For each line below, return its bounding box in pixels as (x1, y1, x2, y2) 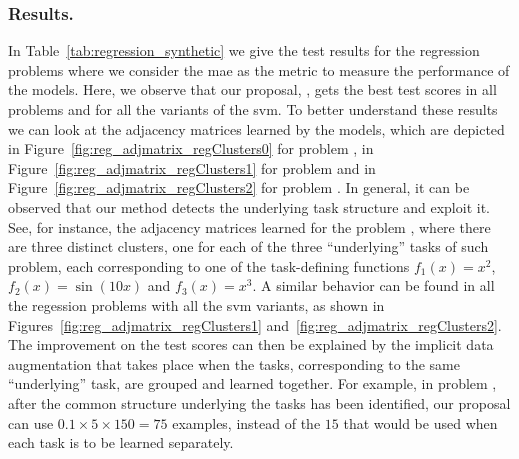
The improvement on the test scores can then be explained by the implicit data (8, 334, 494, 355)
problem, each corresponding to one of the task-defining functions (8, 255, 410, 276)
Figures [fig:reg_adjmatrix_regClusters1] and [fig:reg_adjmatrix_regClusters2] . (8, 314, 502, 335)
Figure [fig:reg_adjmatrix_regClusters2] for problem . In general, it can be (8, 177, 470, 198)
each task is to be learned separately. (8, 432, 234, 453)
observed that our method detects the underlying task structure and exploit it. (8, 196, 490, 217)
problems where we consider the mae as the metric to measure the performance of (8, 59, 510, 80)
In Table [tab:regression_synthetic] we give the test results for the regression (8, 40, 480, 61)
